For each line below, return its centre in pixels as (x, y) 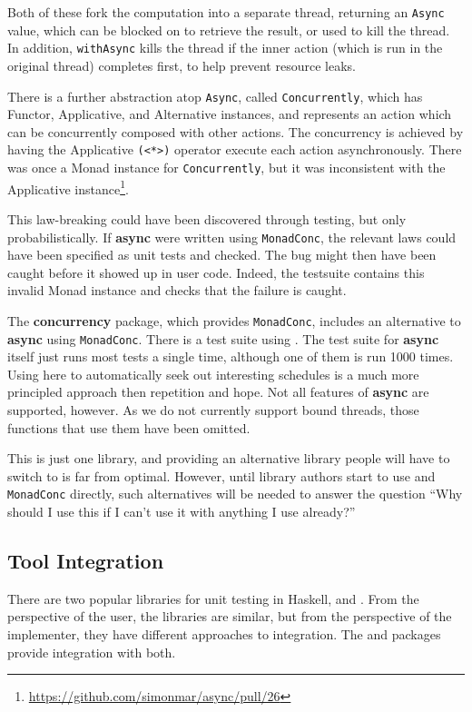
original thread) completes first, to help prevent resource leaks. (182, 65)
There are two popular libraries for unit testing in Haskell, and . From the (213, 598)
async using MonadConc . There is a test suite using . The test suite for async (223, 338)
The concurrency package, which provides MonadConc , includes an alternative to (234, 320)
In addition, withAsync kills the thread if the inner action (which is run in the (225, 48)
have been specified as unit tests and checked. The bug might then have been (222, 255)
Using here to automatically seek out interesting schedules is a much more (213, 374)
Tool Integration (86, 561)
